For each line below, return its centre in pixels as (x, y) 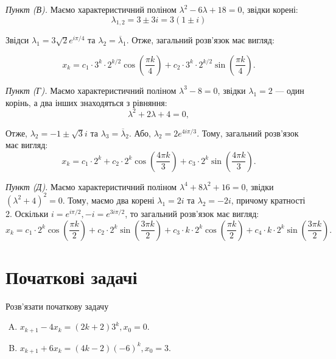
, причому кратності (268, 200)
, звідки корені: (270, 9)
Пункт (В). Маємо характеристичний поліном (91, 9)
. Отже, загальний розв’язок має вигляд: (200, 40)
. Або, (140, 133)
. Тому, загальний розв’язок (248, 133)
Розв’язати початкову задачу (57, 306)
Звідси (17, 40)
